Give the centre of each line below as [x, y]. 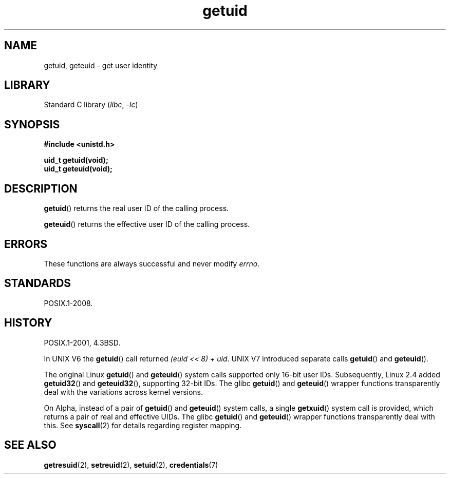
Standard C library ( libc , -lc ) [91, 105]
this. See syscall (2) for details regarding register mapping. [143, 425]
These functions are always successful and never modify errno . [152, 263]
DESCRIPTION [41, 188]
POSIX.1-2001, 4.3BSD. [82, 342]
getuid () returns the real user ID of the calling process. [136, 208]
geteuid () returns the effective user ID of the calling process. [147, 224]
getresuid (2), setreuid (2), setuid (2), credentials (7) [131, 465]
